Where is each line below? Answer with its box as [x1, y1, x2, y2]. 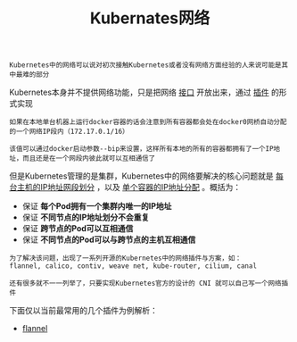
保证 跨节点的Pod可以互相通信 [21, 223, 134, 234]
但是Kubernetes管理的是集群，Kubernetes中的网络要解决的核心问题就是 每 [9, 171, 284, 181]
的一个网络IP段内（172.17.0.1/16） [9, 127, 129, 137]
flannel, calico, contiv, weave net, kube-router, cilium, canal [9, 262, 257, 271]
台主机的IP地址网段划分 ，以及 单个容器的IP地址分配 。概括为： [9, 182, 242, 193]
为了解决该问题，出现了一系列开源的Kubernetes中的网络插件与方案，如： [9, 254, 243, 263]
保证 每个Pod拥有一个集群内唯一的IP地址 [21, 201, 172, 212]
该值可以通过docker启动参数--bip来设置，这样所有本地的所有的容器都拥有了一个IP [9, 145, 274, 154]
